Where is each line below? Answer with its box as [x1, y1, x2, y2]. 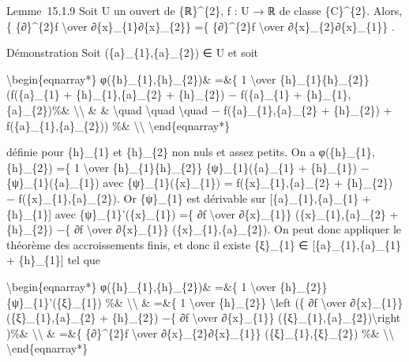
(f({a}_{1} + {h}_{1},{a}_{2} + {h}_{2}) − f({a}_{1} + [6, 86, 302, 103]
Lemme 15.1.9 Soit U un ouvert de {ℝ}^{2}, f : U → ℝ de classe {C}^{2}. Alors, [6, 2, 403, 18]
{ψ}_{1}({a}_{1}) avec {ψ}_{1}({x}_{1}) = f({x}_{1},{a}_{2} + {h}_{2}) [6, 174, 393, 191]
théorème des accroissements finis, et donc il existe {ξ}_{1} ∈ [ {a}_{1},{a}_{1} [6, 236, 401, 252]
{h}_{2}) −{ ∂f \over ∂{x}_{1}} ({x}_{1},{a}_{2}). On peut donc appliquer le [6, 221, 402, 237]
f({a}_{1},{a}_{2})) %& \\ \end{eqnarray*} [6, 117, 231, 133]
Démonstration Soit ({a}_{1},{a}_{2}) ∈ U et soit [6, 44, 259, 61]
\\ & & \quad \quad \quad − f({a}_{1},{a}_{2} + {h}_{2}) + [73, 101, 392, 118]
